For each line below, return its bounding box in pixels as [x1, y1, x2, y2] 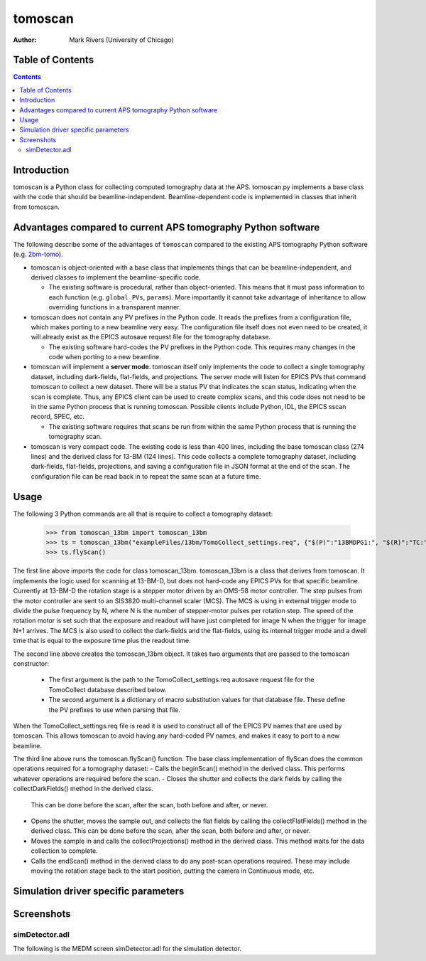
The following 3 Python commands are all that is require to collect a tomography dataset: [13, 509, 273, 518]
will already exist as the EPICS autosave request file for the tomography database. [31, 333, 271, 341]
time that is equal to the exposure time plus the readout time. [13, 637, 191, 645]
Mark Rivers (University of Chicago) [69, 36, 174, 44]
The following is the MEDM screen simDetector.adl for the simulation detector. [13, 945, 241, 953]
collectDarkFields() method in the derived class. [13, 785, 153, 793]
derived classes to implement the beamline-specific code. [31, 272, 201, 281]
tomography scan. [48, 432, 102, 441]
